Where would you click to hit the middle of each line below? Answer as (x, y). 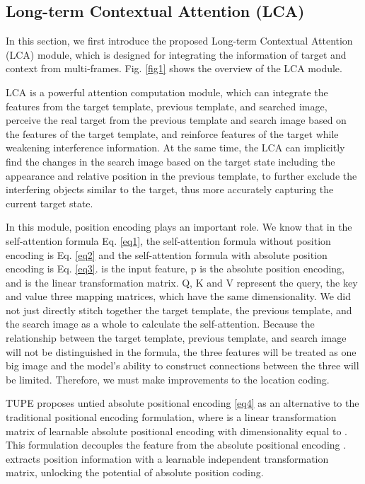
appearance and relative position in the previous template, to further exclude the (181, 175)
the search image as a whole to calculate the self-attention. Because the (160, 324)
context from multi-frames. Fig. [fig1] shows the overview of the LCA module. (174, 68)
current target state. (50, 203)
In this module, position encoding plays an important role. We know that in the (179, 227)
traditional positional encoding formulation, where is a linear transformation (171, 417)
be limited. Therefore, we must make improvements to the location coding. (168, 379)
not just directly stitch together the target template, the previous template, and (179, 310)
